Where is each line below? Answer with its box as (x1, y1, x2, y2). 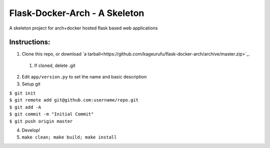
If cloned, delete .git (34, 62, 76, 68)
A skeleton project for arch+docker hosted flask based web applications (9, 25, 158, 31)
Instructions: (9, 38, 50, 46)
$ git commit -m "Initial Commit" (9, 111, 94, 117)
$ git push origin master (9, 118, 73, 124)
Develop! (21, 127, 40, 133)
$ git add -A (9, 104, 41, 110)
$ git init (9, 90, 36, 96)
